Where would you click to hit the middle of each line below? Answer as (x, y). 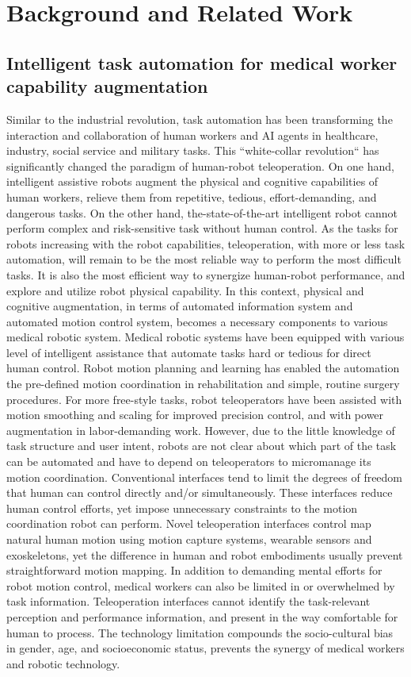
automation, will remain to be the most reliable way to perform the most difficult (204, 259)
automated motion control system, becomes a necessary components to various (197, 321)
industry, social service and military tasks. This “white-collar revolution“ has (193, 150)
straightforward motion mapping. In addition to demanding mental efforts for (194, 570)
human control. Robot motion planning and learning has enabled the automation (203, 368)
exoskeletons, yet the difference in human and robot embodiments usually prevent (205, 554)
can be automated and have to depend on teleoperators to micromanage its (189, 462)
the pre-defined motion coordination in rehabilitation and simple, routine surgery (203, 384)
